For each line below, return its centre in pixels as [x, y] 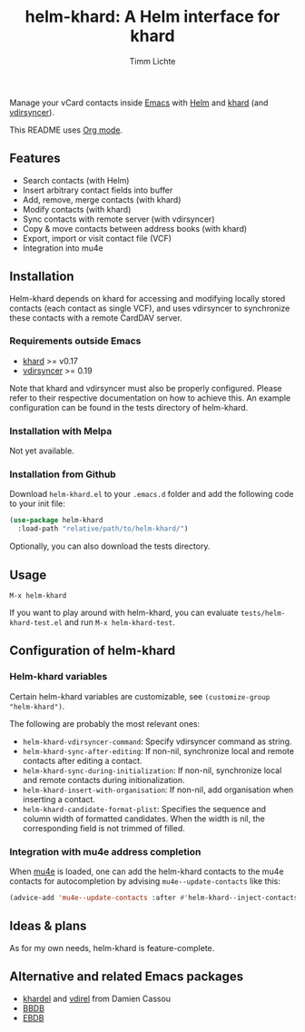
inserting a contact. [59, 799]
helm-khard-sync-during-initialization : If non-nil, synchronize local [152, 770]
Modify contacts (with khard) [77, 209]
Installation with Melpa [61, 431]
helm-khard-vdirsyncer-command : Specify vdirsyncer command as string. [157, 741]
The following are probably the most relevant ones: [105, 723]
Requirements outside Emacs [75, 341]
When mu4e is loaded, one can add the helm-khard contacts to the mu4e [147, 871]
